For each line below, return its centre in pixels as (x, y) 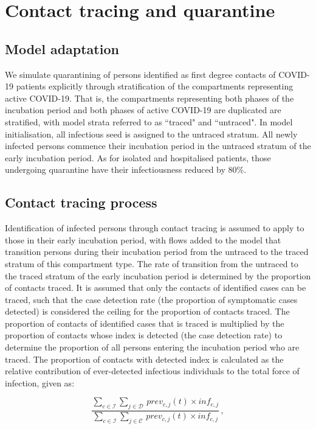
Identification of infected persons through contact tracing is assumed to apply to (155, 228)
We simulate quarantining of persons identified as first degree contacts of (140, 74)
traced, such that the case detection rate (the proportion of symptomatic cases (151, 299)
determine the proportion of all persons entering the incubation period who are (152, 347)
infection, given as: (40, 382)
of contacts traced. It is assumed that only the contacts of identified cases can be (156, 288)
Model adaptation (62, 48)
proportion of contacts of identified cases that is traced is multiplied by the (145, 323)
